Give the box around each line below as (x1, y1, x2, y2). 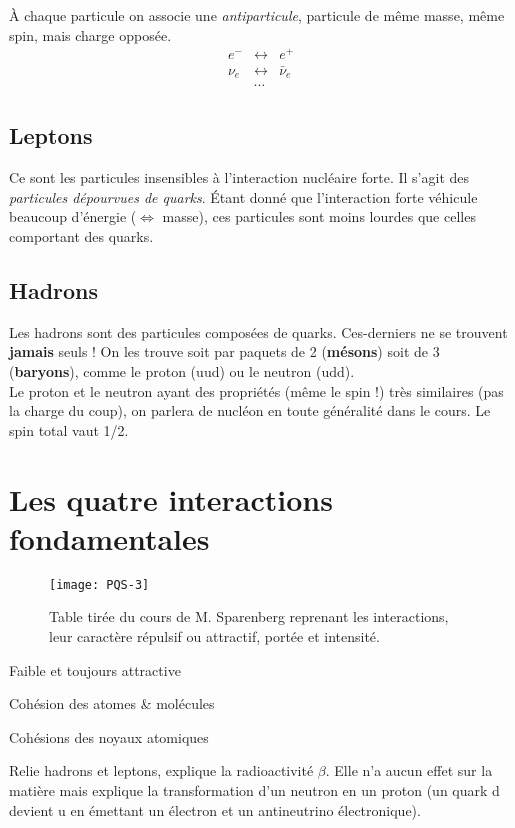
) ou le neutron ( (219, 361, 322, 381)
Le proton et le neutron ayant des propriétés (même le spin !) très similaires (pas (9, 380, 504, 401)
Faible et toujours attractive (9, 659, 181, 680)
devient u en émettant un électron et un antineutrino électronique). (9, 799, 421, 820)
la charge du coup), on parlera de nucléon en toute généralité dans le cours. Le (9, 400, 491, 421)
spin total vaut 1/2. (9, 419, 129, 440)
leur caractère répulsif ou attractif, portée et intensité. (49, 625, 380, 646)
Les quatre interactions (9, 478, 333, 519)
